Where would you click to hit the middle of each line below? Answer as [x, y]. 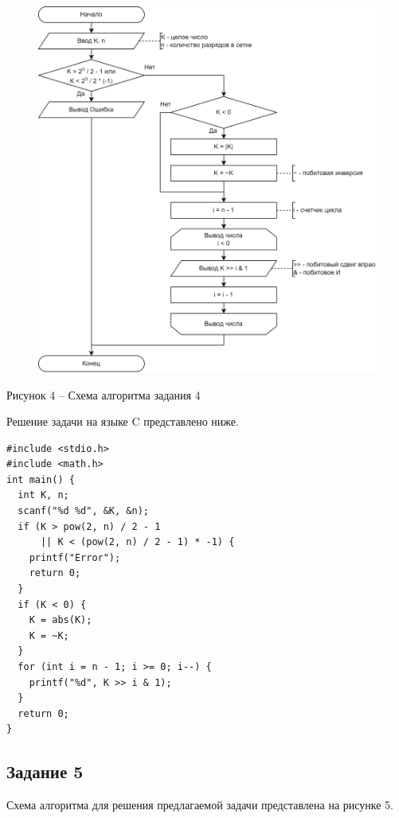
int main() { [41, 479]
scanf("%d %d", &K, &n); [83, 511]
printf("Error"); [75, 557]
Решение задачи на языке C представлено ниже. [123, 421]
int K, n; [43, 495]
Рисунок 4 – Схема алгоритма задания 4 [104, 394]
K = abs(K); [61, 620]
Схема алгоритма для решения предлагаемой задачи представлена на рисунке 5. [200, 805]
